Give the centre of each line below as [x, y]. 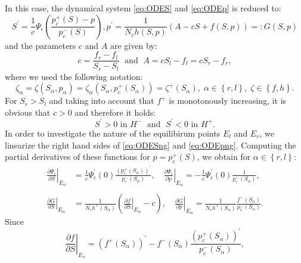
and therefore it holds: [115, 112]
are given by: [134, 45]
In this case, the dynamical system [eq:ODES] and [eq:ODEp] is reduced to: [143, 8]
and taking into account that [102, 100]
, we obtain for [224, 157]
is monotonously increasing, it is [228, 100]
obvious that [28, 112]
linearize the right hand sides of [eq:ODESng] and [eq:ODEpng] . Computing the [150, 145]
